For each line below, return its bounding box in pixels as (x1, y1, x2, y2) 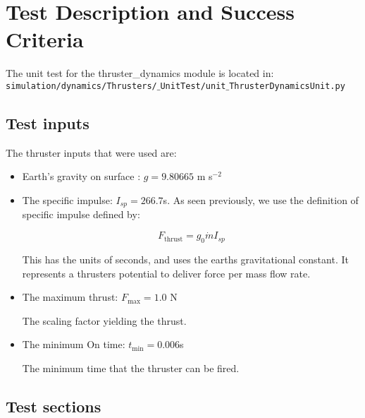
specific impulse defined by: (22, 207, 140, 222)
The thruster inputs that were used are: (6, 145, 177, 160)
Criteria (6, 25, 84, 54)
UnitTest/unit (160, 80, 226, 91)
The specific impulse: (22, 192, 113, 207)
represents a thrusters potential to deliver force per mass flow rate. (22, 265, 311, 280)
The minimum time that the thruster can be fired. (22, 360, 240, 375)
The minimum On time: (22, 337, 125, 352)
